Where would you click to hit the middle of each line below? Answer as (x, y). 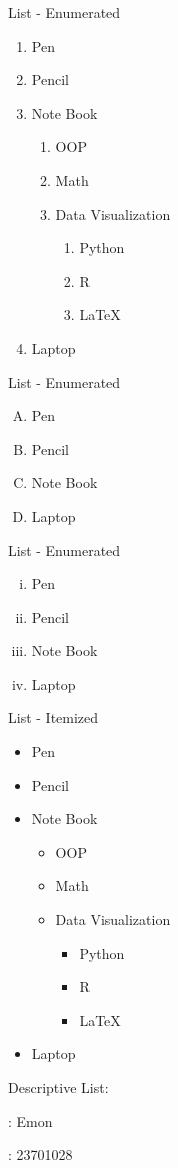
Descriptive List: (58, 1087)
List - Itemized (53, 717)
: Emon (30, 1120)
